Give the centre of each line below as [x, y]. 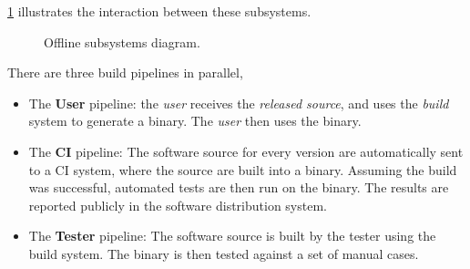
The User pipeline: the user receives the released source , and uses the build [239, 103]
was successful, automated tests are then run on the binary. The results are [239, 187]
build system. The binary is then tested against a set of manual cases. [224, 253]
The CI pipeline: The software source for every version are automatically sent [246, 151]
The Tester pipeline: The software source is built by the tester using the [232, 236]
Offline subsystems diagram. [122, 41]
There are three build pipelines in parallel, [125, 72]
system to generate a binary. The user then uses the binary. [195, 121]
